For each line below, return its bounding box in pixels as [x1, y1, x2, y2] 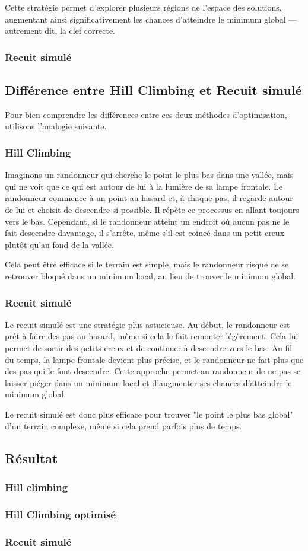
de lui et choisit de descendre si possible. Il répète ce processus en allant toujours [5, 203, 299, 216]
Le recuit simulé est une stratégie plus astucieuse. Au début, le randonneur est [5, 318, 290, 330]
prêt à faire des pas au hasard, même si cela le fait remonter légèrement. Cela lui [5, 330, 299, 342]
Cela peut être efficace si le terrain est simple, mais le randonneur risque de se [5, 258, 289, 270]
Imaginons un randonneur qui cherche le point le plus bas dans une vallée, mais [5, 168, 294, 181]
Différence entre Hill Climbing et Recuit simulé [5, 81, 302, 99]
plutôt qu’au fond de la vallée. [5, 238, 114, 250]
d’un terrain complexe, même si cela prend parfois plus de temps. [5, 419, 242, 432]
